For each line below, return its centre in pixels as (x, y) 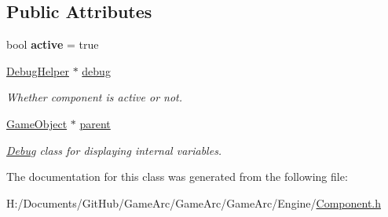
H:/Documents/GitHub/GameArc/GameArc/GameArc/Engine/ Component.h (194, 202)
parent (95, 123)
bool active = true (53, 44)
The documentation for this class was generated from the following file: (177, 177)
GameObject (37, 123)
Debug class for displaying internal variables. (114, 150)
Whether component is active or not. (95, 97)
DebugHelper (38, 70)
